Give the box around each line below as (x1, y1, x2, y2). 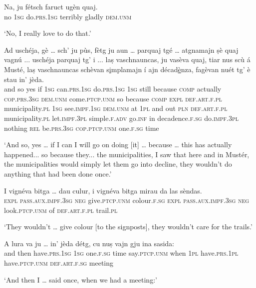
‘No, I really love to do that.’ (4, 28, 91, 38)
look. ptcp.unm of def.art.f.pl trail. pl (4, 204, 118, 215)
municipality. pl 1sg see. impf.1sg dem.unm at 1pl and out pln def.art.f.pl (4, 103, 228, 113)
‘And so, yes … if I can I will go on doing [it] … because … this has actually (4, 139, 232, 150)
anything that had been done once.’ (4, 168, 112, 179)
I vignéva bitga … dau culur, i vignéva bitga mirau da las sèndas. (4, 185, 202, 195)
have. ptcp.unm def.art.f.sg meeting (4, 258, 114, 268)
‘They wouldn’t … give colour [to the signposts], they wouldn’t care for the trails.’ (4, 221, 253, 232)
